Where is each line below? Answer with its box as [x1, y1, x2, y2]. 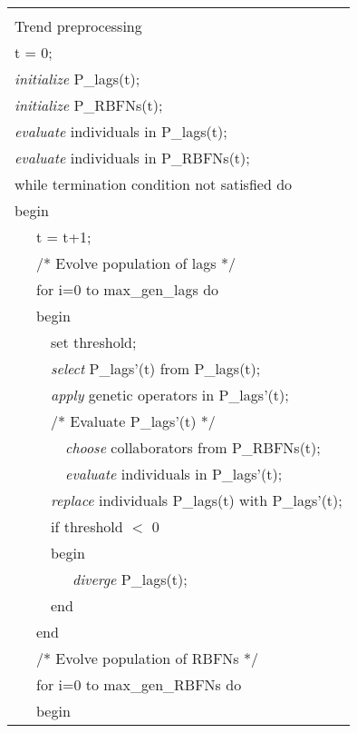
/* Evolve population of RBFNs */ [36, 648, 258, 669]
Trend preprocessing [14, 15, 142, 36]
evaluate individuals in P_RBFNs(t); [14, 147, 250, 168]
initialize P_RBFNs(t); [14, 94, 163, 115]
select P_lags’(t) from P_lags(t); [51, 358, 261, 379]
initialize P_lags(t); [14, 68, 140, 89]
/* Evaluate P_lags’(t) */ [51, 411, 216, 431]
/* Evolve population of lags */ [36, 253, 236, 273]
